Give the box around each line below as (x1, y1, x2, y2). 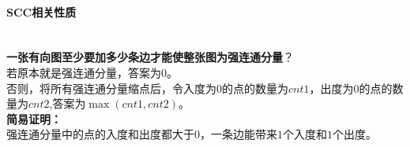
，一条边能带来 (200, 126, 277, 142)
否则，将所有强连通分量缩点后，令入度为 (6, 79, 216, 96)
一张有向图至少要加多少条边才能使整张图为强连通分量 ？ (6, 49, 294, 65)
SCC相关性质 (6, 3, 77, 20)
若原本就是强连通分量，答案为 (6, 64, 161, 80)
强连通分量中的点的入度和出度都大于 (6, 126, 194, 142)
